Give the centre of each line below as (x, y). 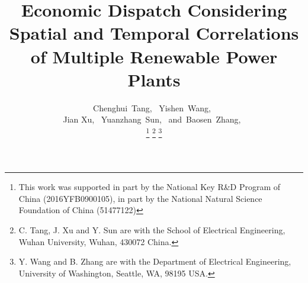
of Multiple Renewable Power (154, 56)
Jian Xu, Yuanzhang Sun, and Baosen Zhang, (152, 119)
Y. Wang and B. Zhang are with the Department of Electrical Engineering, (155, 261)
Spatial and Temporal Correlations (154, 33)
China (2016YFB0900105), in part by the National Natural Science (140, 198)
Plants (154, 79)
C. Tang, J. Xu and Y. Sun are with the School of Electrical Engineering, (152, 229)
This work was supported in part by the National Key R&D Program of (150, 187)
